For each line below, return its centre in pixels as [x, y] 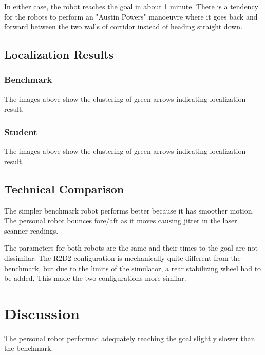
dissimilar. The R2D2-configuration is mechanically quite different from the [122, 258]
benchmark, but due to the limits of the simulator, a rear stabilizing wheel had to [133, 268]
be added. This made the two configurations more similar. [95, 278]
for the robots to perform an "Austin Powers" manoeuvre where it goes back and [131, 16]
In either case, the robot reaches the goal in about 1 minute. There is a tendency [131, 6]
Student [21, 131]
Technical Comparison [64, 189]
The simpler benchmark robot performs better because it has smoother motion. [129, 210]
